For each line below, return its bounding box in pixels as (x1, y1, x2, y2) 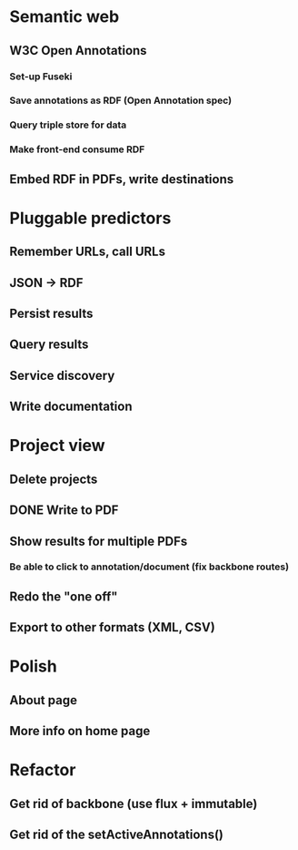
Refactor (9, 760, 76, 781)
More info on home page (9, 723, 151, 739)
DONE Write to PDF (9, 503, 119, 518)
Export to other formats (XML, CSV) (9, 620, 215, 635)
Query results (9, 337, 89, 353)
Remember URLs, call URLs (9, 244, 166, 260)
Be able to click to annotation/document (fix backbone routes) (9, 560, 289, 573)
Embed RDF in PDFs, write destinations (9, 171, 234, 187)
